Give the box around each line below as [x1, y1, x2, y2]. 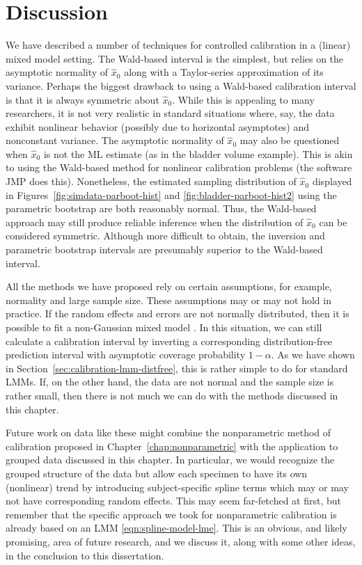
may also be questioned [239, 133, 340, 148]
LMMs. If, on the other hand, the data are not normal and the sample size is [6, 374, 334, 389]
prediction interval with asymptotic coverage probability [6, 347, 246, 362]
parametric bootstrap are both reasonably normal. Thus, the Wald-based [6, 201, 317, 216]
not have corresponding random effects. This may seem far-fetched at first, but [6, 493, 341, 508]
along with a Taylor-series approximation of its [124, 65, 324, 79]
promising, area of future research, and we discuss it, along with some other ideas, [6, 534, 356, 548]
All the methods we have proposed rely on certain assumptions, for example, [6, 279, 332, 294]
